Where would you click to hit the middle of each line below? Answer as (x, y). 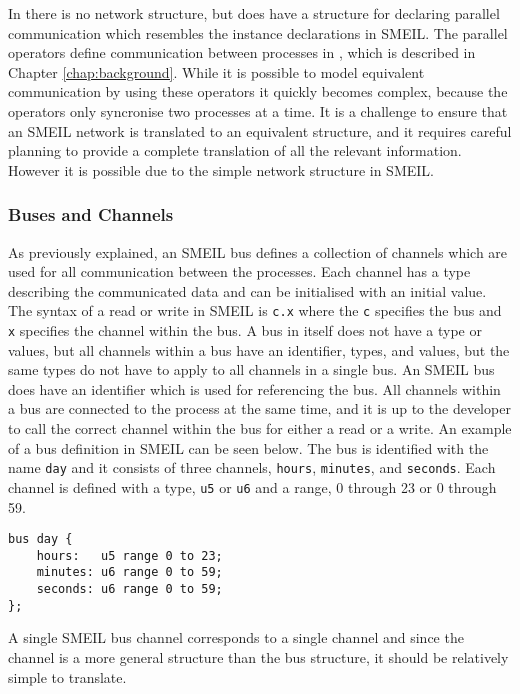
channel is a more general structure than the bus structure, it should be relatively (258, 657)
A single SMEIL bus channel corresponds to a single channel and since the (236, 637)
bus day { (40, 539)
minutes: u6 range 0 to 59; (129, 572)
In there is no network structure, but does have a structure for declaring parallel (254, 13)
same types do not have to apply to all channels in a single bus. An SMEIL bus (251, 369)
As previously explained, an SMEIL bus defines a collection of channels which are (258, 251)
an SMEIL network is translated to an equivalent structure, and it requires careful (260, 130)
